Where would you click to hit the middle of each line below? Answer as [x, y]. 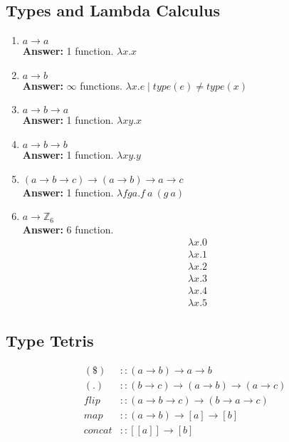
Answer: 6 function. [68, 229]
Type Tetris [50, 340]
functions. [101, 85]
